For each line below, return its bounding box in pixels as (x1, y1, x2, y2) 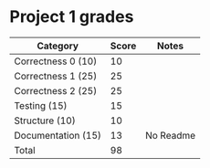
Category (36, 39, 79, 52)
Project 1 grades (9, 6, 134, 27)
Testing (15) (14, 99, 68, 111)
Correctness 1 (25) (14, 69, 98, 82)
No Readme (144, 129, 196, 142)
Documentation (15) (14, 129, 102, 142)
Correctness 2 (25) (14, 84, 98, 97)
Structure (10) (14, 114, 76, 127)
